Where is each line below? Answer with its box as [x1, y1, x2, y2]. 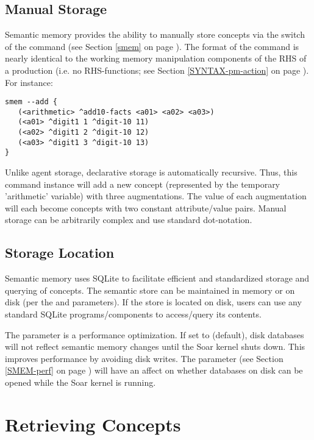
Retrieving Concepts [5, 411, 181, 436]
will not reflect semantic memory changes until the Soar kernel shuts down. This [5, 340, 305, 353]
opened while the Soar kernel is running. [5, 376, 156, 389]
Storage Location [5, 243, 115, 262]
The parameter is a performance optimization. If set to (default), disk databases [5, 328, 304, 341]
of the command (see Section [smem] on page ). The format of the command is [5, 40, 299, 52]
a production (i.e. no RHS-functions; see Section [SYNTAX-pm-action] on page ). [5, 63, 309, 76]
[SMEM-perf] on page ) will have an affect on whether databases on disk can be [5, 364, 303, 377]
